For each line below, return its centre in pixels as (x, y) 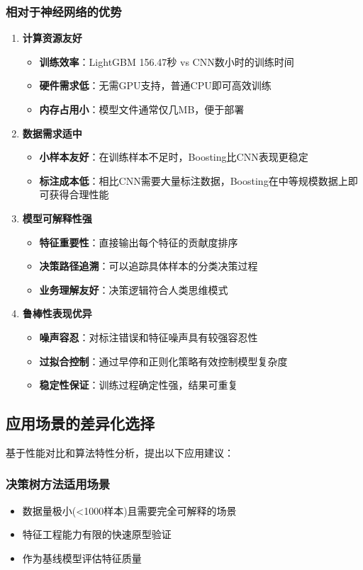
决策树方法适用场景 (58, 484)
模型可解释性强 (57, 218)
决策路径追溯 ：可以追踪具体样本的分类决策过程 (149, 266)
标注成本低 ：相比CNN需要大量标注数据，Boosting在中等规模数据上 (194, 180)
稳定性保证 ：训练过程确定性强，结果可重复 (139, 385)
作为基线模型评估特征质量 (82, 558)
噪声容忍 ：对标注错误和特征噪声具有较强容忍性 (149, 337)
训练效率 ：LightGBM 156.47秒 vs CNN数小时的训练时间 (167, 61)
